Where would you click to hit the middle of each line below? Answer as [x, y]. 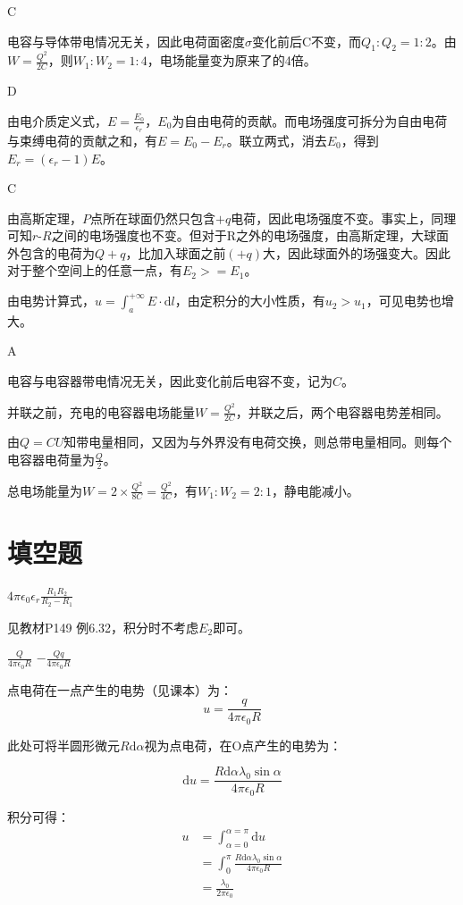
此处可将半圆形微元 [63, 745]
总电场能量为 [45, 490]
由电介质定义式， [57, 120]
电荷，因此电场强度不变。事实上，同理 [344, 218]
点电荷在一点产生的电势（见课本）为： [120, 689]
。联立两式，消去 [277, 140]
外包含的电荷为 [51, 252]
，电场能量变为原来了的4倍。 [231, 60]
